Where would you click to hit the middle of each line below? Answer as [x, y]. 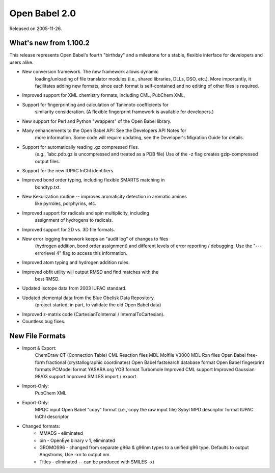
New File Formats [38, 336]
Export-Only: [36, 402]
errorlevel [45, 253]
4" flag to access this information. [92, 253]
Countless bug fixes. [44, 321]
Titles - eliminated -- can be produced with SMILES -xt [97, 462]
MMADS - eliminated [61, 433]
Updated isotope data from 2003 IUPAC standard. [74, 288]
